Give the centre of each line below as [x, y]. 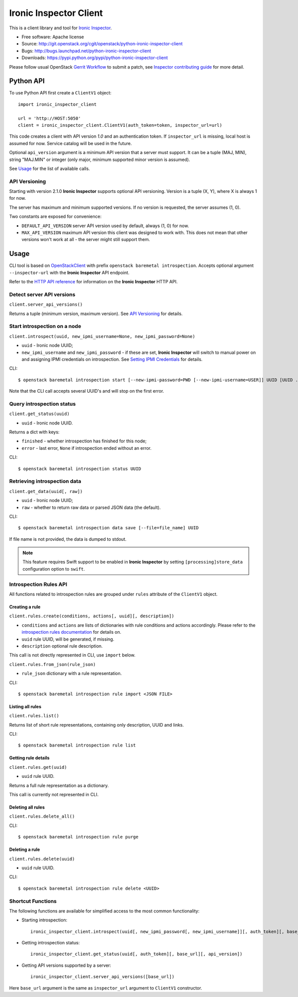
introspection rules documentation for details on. [72, 632]
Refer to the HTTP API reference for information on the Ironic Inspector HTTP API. [93, 282]
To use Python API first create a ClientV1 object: [60, 93]
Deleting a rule [25, 849]
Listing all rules [25, 706]
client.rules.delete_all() [42, 817]
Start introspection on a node [45, 327]
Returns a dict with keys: [34, 432]
